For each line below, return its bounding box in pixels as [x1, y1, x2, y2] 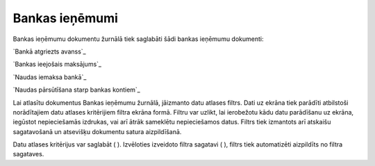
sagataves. [12, 150, 44, 158]
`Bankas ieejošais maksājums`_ [12, 60, 102, 69]
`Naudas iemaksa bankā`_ [12, 73, 87, 81]
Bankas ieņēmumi [12, 10, 118, 26]
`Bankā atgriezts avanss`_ [12, 47, 86, 56]
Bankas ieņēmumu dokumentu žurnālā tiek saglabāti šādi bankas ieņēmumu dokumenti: [12, 35, 264, 43]
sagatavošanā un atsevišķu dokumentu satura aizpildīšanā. [12, 127, 182, 135]
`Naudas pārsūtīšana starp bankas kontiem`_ [12, 85, 140, 94]
